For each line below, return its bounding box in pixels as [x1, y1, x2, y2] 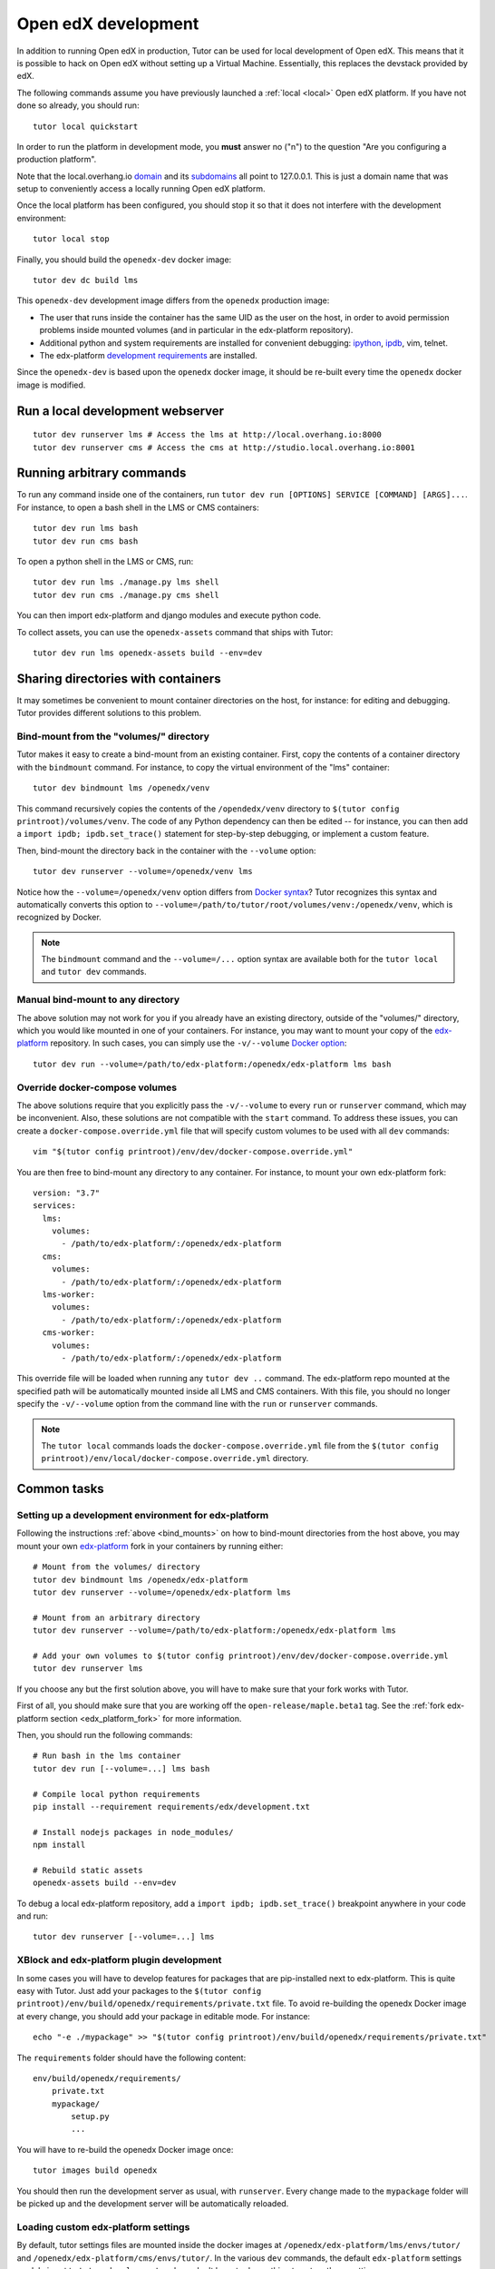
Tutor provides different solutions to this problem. [16, 708, 202, 719]
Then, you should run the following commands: [16, 1729, 193, 1740]
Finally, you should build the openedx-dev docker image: [16, 254, 232, 265]
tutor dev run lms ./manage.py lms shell [33, 577, 219, 587]
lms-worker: [42, 1290, 95, 1300]
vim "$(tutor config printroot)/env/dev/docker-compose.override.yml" [33, 1146, 354, 1157]
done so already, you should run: [16, 100, 140, 111]
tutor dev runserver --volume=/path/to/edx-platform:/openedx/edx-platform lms [33, 1626, 396, 1635]
